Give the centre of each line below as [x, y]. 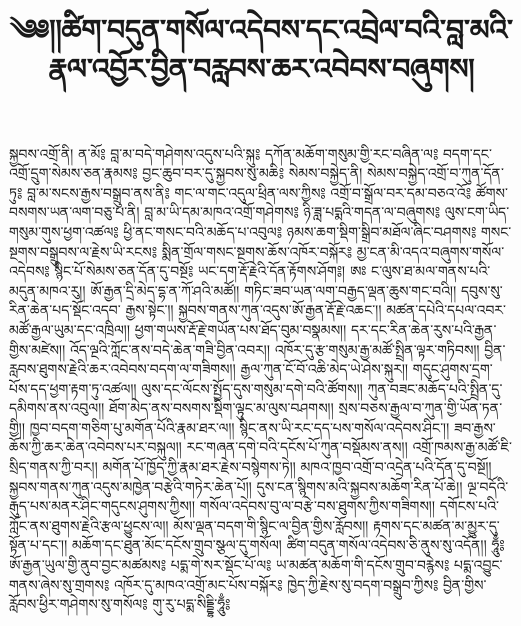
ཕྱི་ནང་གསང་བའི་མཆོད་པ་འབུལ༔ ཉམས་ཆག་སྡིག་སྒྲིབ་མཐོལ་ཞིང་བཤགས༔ [300, 230]
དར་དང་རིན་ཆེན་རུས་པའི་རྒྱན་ [423, 328]
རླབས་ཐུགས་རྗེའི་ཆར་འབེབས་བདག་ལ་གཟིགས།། [122, 368]
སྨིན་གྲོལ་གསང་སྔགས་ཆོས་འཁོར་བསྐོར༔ [257, 250]
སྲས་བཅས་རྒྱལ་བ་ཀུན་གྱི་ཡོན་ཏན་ [420, 407]
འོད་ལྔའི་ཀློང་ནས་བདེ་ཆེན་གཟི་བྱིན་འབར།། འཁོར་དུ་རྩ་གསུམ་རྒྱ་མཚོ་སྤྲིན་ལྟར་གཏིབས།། [274, 348]
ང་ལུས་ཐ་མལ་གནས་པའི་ [431, 270]
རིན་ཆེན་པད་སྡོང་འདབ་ [65, 309]
